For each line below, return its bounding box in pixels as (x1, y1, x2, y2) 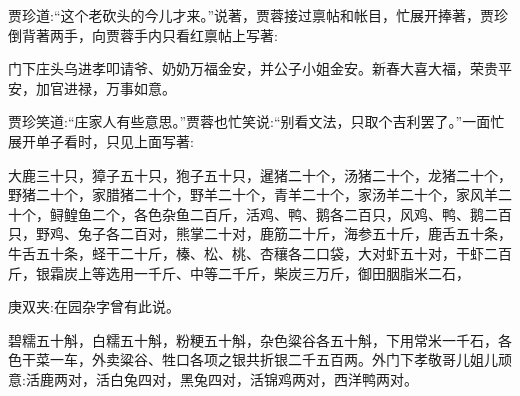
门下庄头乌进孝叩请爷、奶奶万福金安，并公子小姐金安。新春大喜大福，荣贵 (8, 58, 498, 79)
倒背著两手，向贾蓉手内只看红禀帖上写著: (8, 24, 278, 45)
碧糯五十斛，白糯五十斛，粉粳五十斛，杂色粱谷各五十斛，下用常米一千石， (8, 329, 498, 350)
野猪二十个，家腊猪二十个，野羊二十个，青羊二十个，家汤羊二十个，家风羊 (8, 184, 498, 205)
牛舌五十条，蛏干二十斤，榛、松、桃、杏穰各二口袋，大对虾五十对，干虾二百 (8, 242, 512, 263)
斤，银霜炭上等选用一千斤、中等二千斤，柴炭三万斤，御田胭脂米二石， (8, 262, 470, 283)
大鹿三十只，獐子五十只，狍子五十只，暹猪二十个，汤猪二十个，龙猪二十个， (8, 164, 512, 185)
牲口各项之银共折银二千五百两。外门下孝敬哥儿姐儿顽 (161, 349, 512, 370)
